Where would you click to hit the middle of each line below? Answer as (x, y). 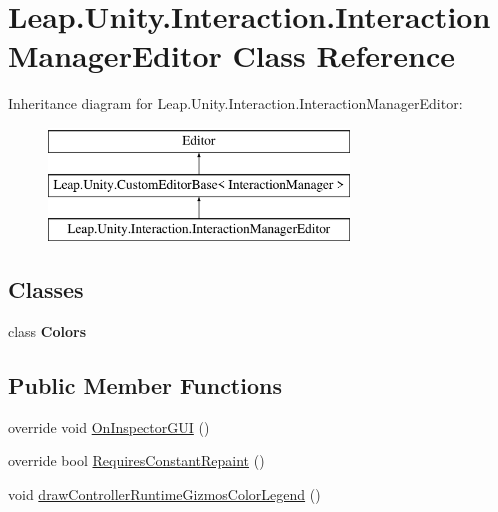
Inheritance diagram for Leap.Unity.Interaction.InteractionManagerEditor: (235, 103)
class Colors (47, 331)
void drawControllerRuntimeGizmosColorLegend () (164, 494)
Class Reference (343, 55)
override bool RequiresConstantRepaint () (136, 460)
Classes (46, 289)
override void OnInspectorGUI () (109, 426)
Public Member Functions (145, 385)
